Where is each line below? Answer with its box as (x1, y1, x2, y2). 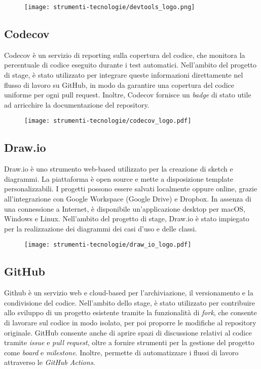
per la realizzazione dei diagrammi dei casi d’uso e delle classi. (4, 223, 197, 233)
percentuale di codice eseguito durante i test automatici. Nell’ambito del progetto (4, 59, 257, 70)
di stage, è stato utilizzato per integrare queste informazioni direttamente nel (4, 70, 243, 80)
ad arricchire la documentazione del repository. (4, 99, 150, 110)
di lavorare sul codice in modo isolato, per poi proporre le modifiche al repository (4, 317, 256, 328)
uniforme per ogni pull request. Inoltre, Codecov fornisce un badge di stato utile (4, 89, 251, 100)
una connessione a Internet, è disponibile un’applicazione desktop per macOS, (4, 203, 246, 214)
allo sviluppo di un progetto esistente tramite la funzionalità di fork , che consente (4, 307, 257, 318)
